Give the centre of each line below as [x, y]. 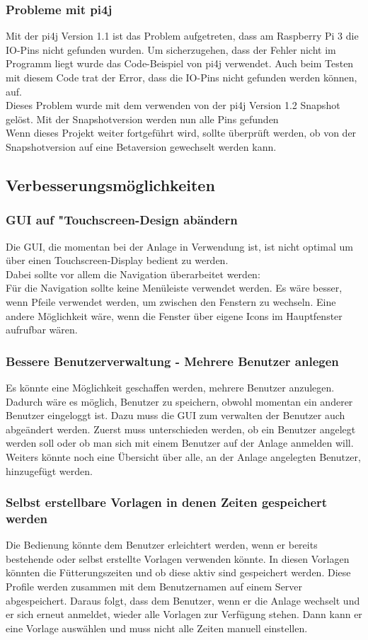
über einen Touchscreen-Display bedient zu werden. [117, 260]
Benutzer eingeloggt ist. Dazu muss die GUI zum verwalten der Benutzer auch [176, 415]
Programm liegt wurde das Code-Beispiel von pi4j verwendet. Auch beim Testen [180, 63]
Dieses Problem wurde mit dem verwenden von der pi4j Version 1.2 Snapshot [173, 105]
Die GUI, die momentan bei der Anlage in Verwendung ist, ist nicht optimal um [179, 246]
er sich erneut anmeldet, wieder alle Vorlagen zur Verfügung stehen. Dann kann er [184, 614]
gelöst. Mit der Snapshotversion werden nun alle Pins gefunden [142, 119]
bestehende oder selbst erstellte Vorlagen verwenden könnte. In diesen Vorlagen [178, 558]
